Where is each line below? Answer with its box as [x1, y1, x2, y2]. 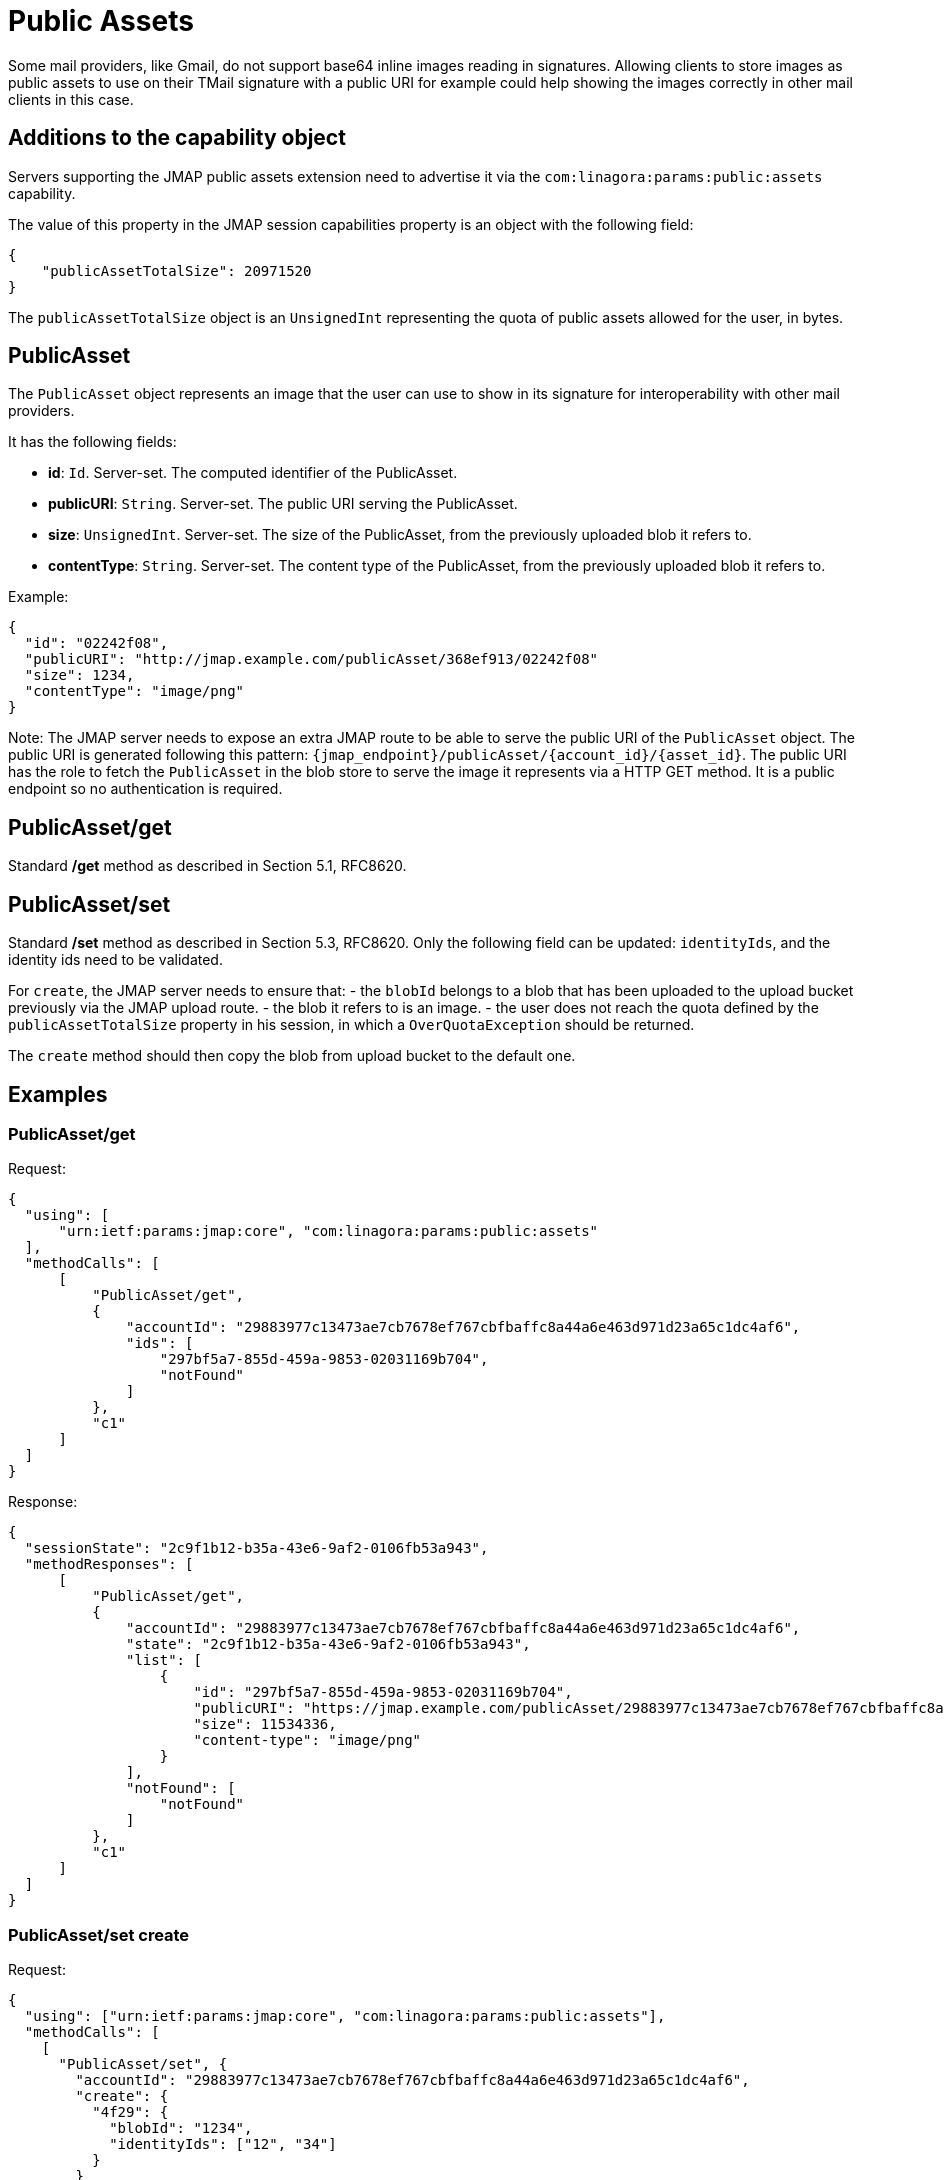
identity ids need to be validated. [8, 951, 223, 969]
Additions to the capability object [8, 125, 346, 151]
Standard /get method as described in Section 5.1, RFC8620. [8, 857, 407, 875]
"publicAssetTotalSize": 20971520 [41, 262, 312, 279]
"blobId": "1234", [109, 2120, 253, 2137]
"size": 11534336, [193, 1716, 337, 1733]
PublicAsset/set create [8, 1924, 190, 1945]
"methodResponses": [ [24, 1556, 194, 1573]
